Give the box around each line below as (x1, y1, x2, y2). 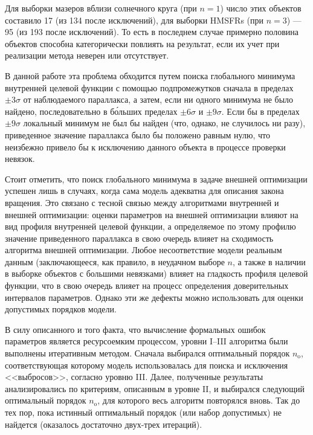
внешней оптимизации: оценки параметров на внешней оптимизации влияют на (5, 208, 298, 221)
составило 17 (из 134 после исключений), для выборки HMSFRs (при (5, 13, 264, 26)
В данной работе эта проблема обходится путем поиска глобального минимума (5, 69, 295, 82)
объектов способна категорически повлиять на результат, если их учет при (5, 37, 280, 50)
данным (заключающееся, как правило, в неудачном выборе (5, 255, 225, 268)
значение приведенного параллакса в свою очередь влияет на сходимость (5, 231, 274, 244)
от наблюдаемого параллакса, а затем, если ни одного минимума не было (23, 93, 294, 106)
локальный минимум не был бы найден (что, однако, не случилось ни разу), (23, 117, 306, 129)
